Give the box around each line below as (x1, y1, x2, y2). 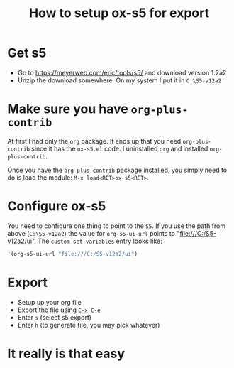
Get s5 (7, 45, 47, 61)
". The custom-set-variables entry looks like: (31, 237, 162, 245)
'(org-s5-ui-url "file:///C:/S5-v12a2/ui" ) (7, 250, 138, 257)
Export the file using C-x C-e (17, 305, 101, 314)
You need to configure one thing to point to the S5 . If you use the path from (7, 222, 225, 230)
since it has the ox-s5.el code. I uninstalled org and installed (31, 144, 208, 153)
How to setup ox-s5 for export (28, 5, 210, 21)
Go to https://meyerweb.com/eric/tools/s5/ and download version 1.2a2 (17, 68, 227, 77)
